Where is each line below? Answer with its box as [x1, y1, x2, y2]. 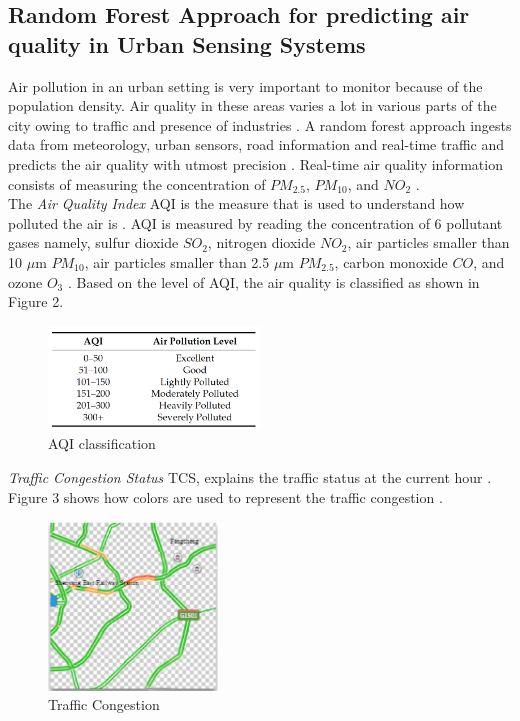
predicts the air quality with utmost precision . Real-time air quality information [8, 153, 503, 174]
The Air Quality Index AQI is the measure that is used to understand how [8, 193, 465, 214]
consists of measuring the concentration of [8, 173, 266, 194]
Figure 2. [8, 291, 64, 312]
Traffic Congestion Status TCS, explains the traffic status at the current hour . [8, 466, 492, 487]
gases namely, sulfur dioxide [8, 232, 179, 253]
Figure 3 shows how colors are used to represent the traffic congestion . [8, 486, 443, 507]
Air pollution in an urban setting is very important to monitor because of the [8, 75, 483, 96]
